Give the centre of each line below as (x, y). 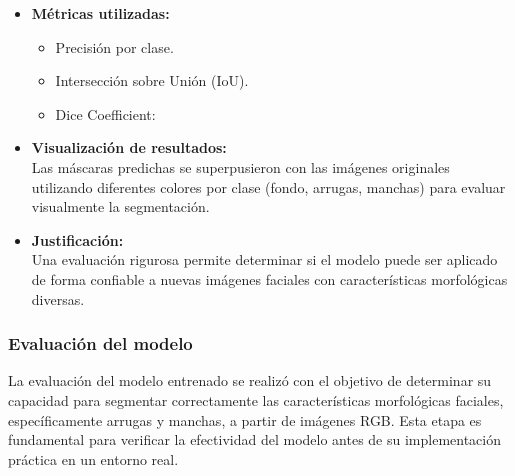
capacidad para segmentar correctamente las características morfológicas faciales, (256, 399)
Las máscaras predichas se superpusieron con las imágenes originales (240, 166)
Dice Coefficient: (105, 113)
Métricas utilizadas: (100, 13)
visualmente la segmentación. (120, 206)
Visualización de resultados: (129, 147)
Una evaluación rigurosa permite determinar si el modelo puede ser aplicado (264, 259)
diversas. (58, 298)
